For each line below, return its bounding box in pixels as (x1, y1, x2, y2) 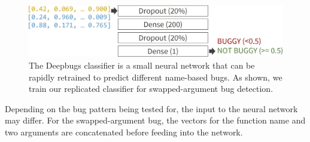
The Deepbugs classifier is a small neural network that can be (29, 58, 255, 71)
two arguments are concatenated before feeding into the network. (5, 125, 243, 138)
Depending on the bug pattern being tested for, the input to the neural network (5, 102, 298, 115)
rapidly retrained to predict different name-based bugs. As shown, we (29, 70, 282, 83)
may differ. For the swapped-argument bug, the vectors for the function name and (5, 114, 306, 126)
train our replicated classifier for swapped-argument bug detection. (29, 82, 273, 95)
